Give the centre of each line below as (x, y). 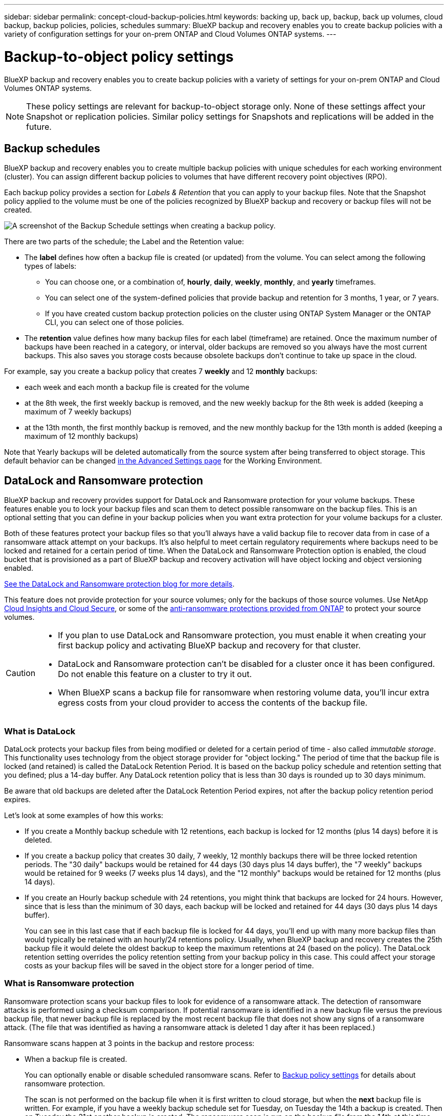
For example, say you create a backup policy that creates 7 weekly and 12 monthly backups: (161, 371)
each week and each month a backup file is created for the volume (137, 387)
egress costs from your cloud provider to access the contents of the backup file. (213, 703)
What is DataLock (40, 731)
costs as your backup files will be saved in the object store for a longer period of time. (169, 965)
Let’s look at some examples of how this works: (84, 815)
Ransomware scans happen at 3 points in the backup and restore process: (129, 1043)
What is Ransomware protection (69, 983)
